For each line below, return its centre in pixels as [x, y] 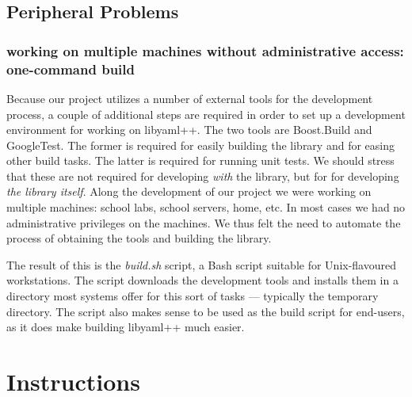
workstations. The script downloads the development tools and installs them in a [202, 280]
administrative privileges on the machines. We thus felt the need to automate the [204, 222]
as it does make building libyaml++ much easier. [126, 327]
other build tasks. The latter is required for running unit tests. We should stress [200, 160]
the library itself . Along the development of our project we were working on [189, 191]
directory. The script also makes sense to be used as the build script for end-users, [206, 311]
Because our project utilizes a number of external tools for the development [190, 98]
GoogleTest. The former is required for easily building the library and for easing [200, 145]
